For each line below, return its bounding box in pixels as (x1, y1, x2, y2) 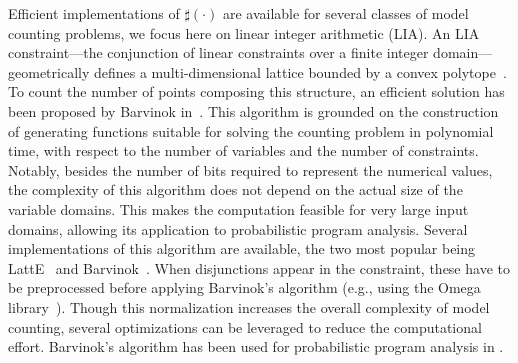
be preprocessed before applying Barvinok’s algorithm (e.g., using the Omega (8, 277, 481, 298)
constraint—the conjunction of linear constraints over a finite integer (8, 42, 429, 63)
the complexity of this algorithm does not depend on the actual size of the (8, 179, 463, 200)
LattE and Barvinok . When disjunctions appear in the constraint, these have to (8, 257, 510, 278)
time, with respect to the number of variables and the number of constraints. (8, 140, 479, 161)
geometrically (8, 61, 90, 82)
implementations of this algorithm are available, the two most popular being (8, 238, 476, 259)
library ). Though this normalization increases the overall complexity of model (8, 296, 490, 317)
